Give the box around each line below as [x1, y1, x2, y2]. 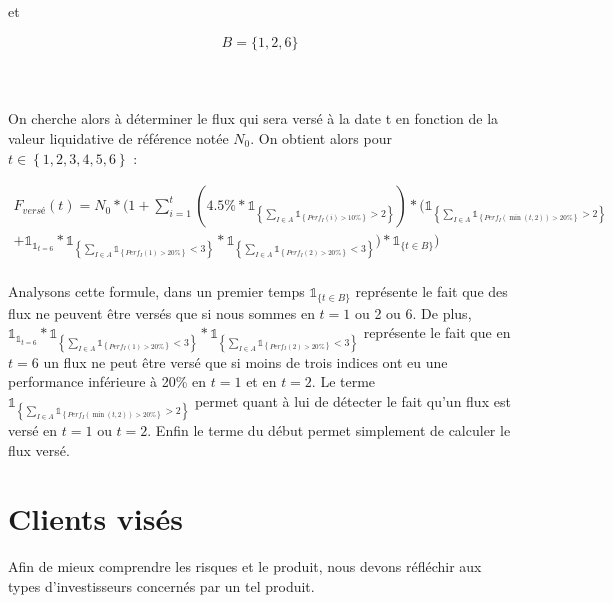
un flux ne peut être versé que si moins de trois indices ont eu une [43, 351, 448, 372]
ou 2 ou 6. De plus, [354, 302, 472, 323]
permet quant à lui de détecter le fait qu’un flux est [194, 390, 511, 411]
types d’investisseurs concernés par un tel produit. [8, 575, 315, 596]
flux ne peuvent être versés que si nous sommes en [8, 302, 315, 323]
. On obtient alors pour [250, 127, 392, 148]
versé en [8, 420, 58, 441]
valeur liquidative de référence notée [8, 127, 229, 148]
